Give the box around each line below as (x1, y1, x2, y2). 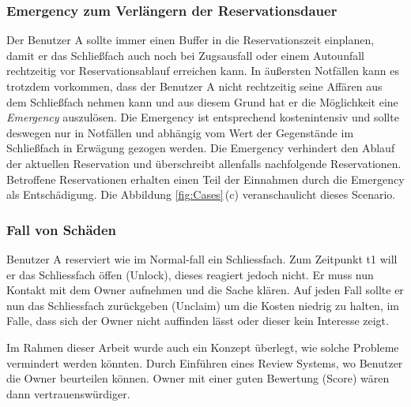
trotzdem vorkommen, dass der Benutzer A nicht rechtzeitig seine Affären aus (6, 78, 383, 94)
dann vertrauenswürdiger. (6, 385, 130, 401)
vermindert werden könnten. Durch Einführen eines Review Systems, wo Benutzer (6, 354, 403, 371)
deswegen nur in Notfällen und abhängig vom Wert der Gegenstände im (6, 124, 354, 140)
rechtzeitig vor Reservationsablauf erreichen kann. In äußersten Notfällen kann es (6, 62, 399, 79)
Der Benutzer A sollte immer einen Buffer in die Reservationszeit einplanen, (6, 32, 375, 48)
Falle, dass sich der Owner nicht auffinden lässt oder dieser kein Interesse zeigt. (6, 312, 389, 329)
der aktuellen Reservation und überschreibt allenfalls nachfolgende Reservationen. (6, 155, 402, 171)
